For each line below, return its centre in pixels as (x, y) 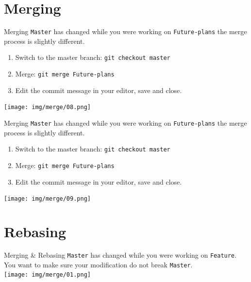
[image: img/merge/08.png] (47, 107)
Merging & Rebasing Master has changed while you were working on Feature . (120, 254)
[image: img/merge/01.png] (47, 275)
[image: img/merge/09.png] (47, 199)
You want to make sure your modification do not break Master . (98, 264)
